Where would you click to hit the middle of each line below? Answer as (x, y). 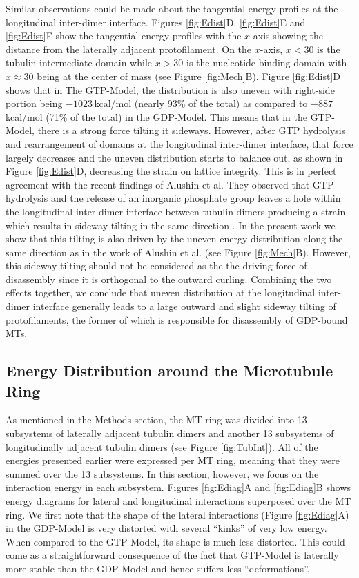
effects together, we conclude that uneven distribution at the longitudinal (161, 292)
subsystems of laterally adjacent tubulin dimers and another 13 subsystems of (170, 433)
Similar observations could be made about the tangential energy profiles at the (172, 8)
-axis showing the (287, 36)
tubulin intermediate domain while (79, 62)
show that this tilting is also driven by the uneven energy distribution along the (174, 239)
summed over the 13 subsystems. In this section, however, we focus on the (162, 473)
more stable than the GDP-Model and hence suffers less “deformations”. (158, 568)
